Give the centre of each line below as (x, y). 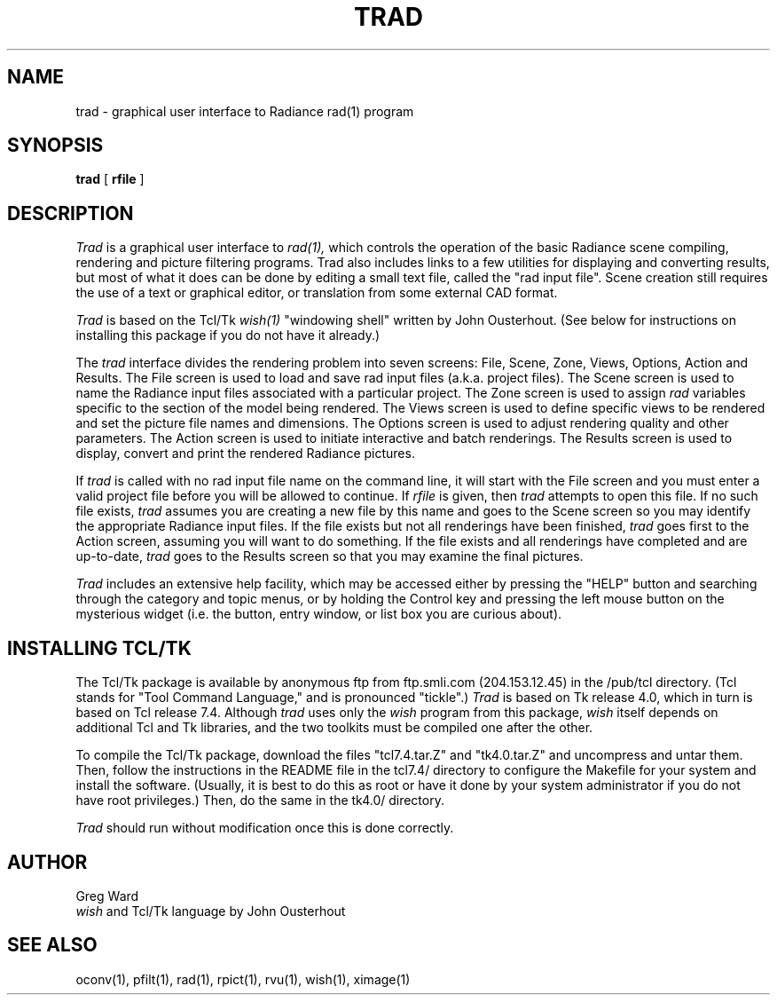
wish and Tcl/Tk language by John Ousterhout (211, 911)
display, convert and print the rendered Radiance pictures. (245, 454)
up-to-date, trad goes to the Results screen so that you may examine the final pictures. (330, 556)
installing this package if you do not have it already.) (228, 335)
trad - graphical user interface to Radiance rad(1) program (245, 111)
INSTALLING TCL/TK (99, 648)
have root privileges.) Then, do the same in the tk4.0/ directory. (260, 801)
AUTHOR (47, 862)
